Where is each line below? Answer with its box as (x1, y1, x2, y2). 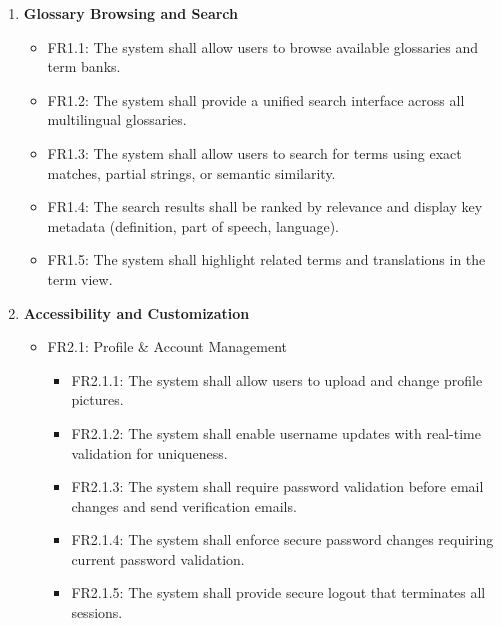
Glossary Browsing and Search (23, 3, 239, 23)
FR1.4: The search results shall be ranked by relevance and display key (47, 196, 483, 217)
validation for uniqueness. (71, 442, 228, 463)
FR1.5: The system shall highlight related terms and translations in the (47, 249, 486, 270)
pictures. (71, 389, 124, 410)
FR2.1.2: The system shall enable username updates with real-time (71, 422, 481, 443)
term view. (47, 268, 113, 289)
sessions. (71, 602, 123, 623)
